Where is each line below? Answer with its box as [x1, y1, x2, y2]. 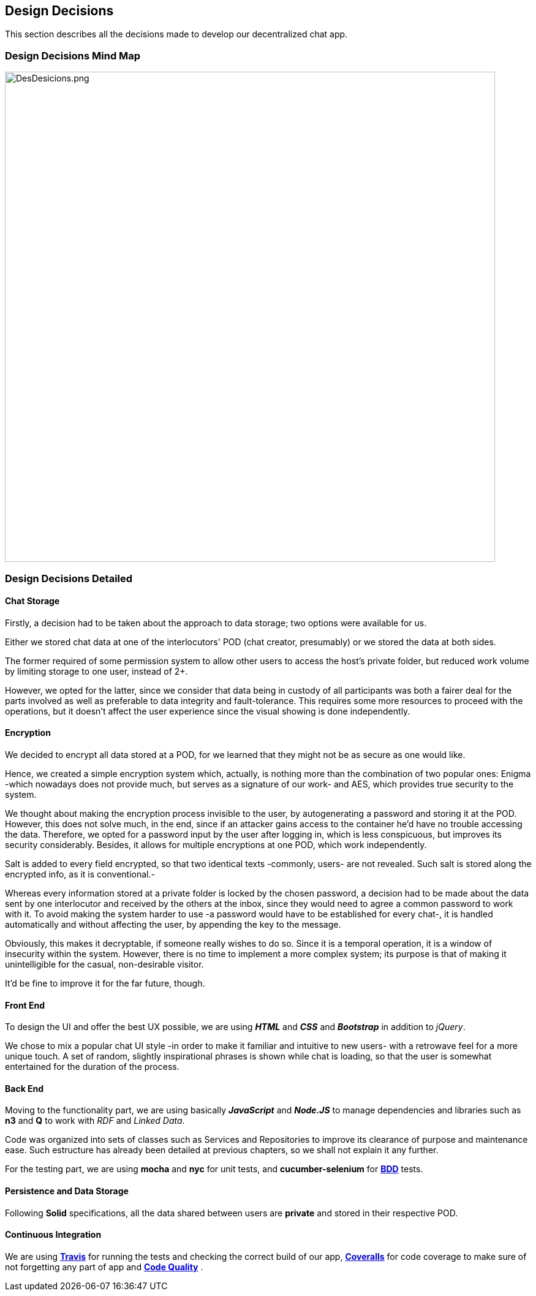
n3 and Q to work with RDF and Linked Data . [5, 1115, 185, 1126]
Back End [5, 1083, 44, 1094]
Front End [5, 999, 45, 1010]
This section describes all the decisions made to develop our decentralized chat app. [5, 29, 348, 40]
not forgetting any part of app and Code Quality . [5, 1261, 203, 1272]
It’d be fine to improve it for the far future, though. [5, 977, 205, 988]
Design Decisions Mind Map [5, 49, 141, 62]
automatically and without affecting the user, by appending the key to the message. [5, 919, 341, 930]
